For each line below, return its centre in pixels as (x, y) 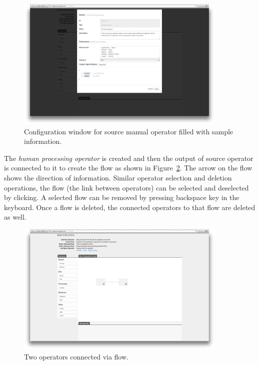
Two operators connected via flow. (76, 356)
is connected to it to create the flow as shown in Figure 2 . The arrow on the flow (128, 168)
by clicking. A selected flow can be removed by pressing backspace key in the (122, 197)
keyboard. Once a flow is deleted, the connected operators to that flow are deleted (130, 207)
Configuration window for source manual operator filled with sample (129, 131)
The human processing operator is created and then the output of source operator (129, 158)
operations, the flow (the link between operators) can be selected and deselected (126, 187)
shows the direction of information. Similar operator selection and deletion (118, 177)
